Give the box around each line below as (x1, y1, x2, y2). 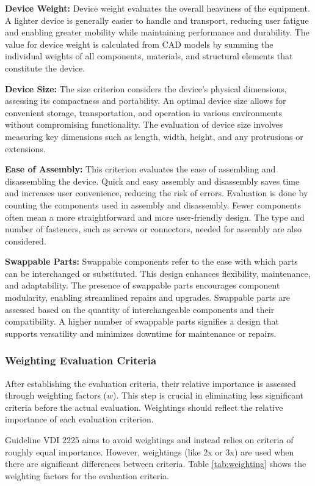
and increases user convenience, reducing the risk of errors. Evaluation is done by (5, 186, 308, 199)
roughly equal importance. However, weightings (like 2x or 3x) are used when (5, 445, 294, 458)
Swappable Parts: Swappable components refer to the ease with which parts (5, 255, 298, 268)
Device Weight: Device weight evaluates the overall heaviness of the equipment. (5, 2, 310, 14)
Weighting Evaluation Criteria (5, 353, 157, 368)
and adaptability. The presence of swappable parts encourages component (5, 279, 280, 292)
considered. (5, 234, 46, 247)
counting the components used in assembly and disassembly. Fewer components (5, 198, 301, 211)
